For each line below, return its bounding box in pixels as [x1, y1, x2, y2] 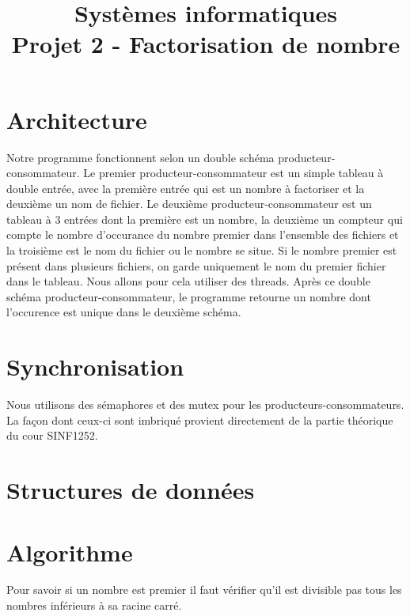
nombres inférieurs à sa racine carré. [6, 597, 182, 614]
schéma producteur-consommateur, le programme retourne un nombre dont [6, 288, 371, 304]
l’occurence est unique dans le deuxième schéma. [6, 304, 241, 320]
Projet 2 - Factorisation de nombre [11, 28, 401, 60]
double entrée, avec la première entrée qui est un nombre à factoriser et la [6, 180, 365, 196]
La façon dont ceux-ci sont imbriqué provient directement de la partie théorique [6, 411, 393, 428]
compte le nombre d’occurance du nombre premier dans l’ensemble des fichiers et [6, 226, 399, 243]
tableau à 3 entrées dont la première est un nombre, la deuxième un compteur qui [6, 210, 403, 227]
